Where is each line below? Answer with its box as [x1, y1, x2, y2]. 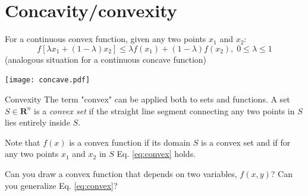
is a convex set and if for [201, 136, 291, 148]
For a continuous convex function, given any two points [5, 33, 206, 45]
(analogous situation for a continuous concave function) [5, 53, 207, 65]
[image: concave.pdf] [5, 76, 90, 85]
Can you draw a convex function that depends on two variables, [5, 167, 237, 179]
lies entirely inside [5, 116, 70, 128]
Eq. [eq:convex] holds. [117, 147, 196, 160]
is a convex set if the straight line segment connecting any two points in [34, 104, 295, 117]
